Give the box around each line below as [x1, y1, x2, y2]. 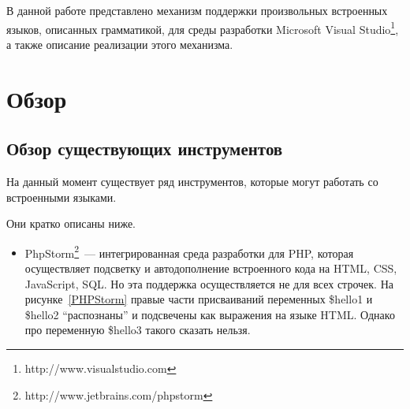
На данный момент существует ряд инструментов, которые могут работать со [6, 173, 378, 190]
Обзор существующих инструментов [6, 136, 283, 161]
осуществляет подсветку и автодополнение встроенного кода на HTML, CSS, [24, 260, 397, 277]
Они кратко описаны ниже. [6, 215, 136, 232]
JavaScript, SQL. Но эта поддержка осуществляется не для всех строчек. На [24, 275, 393, 292]
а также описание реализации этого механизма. [6, 35, 233, 52]
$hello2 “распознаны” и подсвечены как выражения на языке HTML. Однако [24, 306, 395, 322]
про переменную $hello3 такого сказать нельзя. [24, 322, 251, 338]
